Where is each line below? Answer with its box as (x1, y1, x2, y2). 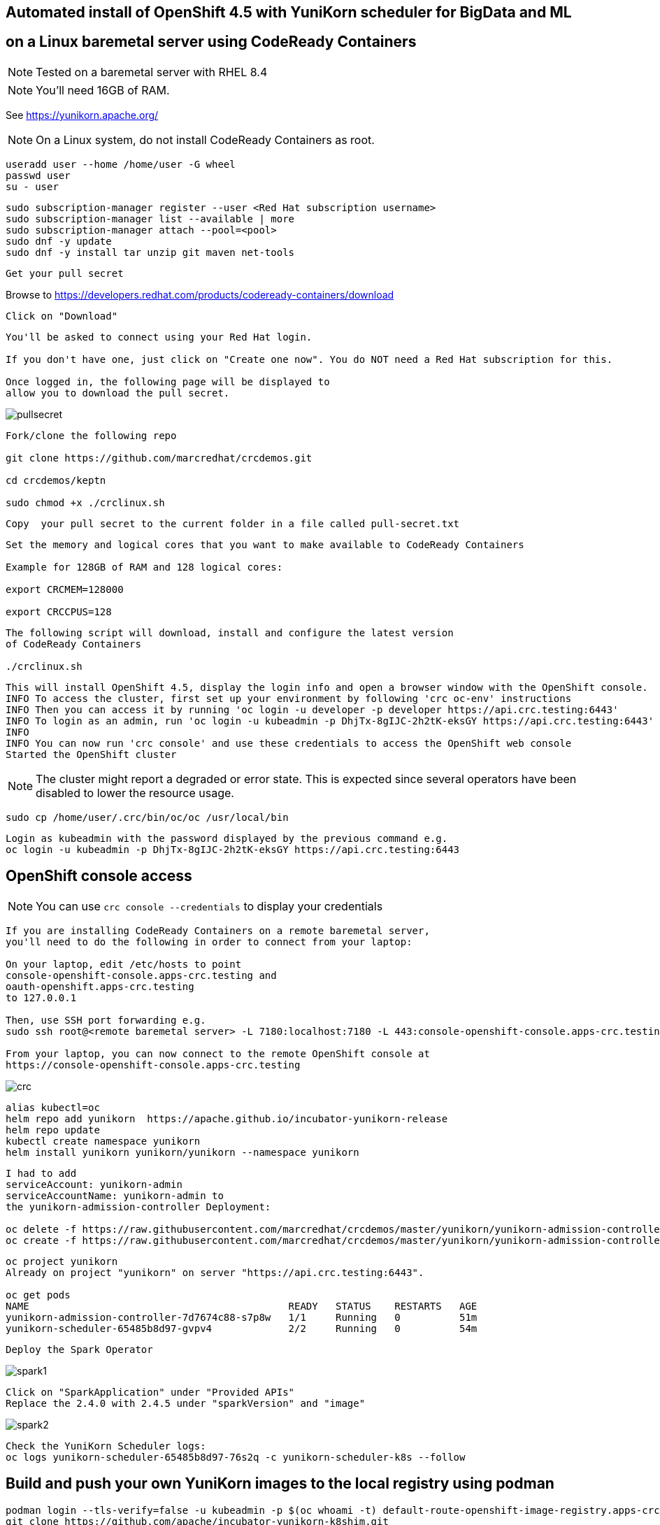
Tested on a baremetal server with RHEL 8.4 (36, 64, 268, 79)
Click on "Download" (6, 310, 118, 322)
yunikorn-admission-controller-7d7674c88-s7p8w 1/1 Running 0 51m (6, 1311, 478, 1323)
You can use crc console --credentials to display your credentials (36, 898, 383, 913)
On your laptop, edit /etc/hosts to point (6, 958, 242, 970)
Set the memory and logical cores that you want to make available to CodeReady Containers (6, 538, 524, 550)
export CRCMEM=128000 (6, 583, 124, 595)
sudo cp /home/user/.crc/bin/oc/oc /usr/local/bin (6, 811, 289, 823)
